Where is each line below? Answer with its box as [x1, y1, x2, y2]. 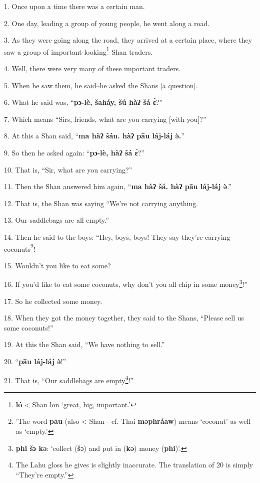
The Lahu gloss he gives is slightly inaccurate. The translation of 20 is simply [15, 459, 253, 470]
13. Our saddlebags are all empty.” [4, 215, 109, 225]
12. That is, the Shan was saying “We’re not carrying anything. [4, 198, 198, 208]
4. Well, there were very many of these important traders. [4, 63, 181, 74]
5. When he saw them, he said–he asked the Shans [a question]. [4, 80, 198, 90]
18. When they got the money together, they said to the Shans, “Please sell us [4, 312, 244, 323]
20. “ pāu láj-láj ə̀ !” [4, 356, 66, 367]
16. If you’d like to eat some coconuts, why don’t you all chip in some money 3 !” [4, 277, 248, 289]
